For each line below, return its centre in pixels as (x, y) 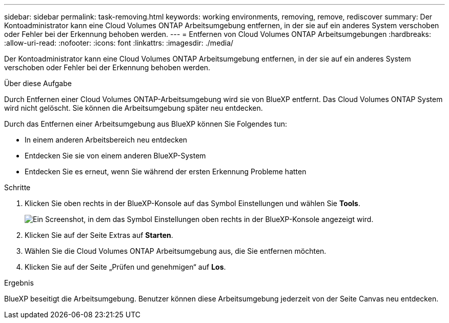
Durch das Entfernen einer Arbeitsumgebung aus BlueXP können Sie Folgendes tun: (146, 124)
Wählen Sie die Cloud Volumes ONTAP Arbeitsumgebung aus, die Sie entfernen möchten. (176, 251)
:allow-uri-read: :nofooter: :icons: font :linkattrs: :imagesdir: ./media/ (119, 43)
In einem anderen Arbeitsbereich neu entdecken (106, 140)
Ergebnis (19, 283)
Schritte (17, 187)
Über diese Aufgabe (38, 83)
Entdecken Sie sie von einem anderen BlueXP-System (115, 156)
